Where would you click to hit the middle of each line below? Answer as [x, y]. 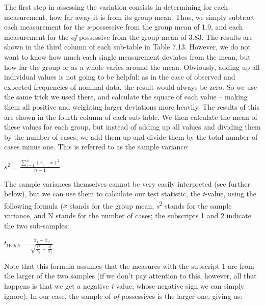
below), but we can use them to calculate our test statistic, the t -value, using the [130, 194]
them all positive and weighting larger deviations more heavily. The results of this [132, 106]
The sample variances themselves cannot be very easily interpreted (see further [127, 183]
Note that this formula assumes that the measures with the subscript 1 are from [129, 265]
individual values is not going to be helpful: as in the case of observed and [120, 77]
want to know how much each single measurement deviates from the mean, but [127, 56]
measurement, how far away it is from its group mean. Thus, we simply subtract [129, 17]
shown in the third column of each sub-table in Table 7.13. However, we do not [127, 47]
